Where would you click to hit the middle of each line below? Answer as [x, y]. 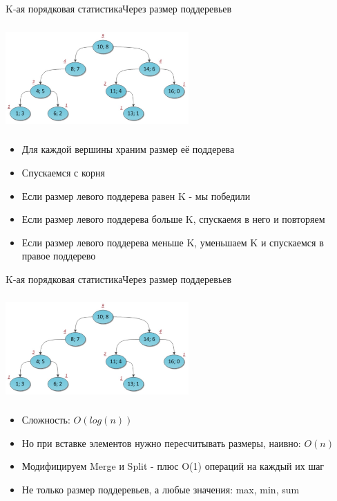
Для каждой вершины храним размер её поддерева [128, 149]
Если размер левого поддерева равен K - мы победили [136, 195]
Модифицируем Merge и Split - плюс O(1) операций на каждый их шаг [173, 466]
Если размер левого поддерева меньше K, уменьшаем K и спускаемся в [173, 242]
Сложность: [46, 420]
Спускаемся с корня [63, 172]
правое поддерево [59, 256]
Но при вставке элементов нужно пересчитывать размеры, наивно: [161, 443]
